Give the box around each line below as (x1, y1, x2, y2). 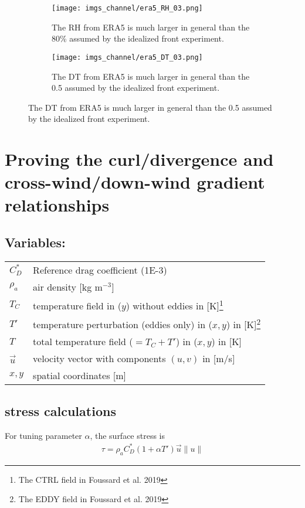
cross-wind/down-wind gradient (5, 170, 265, 194)
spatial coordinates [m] (33, 369, 127, 383)
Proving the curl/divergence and (5, 147, 274, 171)
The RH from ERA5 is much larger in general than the (52, 21, 250, 33)
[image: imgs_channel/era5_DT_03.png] (52, 53, 203, 62)
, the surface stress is (90, 429, 165, 441)
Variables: (5, 233, 66, 251)
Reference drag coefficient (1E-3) (33, 262, 167, 277)
